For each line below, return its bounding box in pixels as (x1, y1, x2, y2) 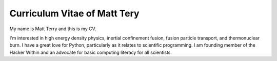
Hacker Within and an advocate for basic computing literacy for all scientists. (9, 49, 172, 55)
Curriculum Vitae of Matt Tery (9, 8, 140, 19)
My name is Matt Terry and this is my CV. (9, 26, 96, 32)
